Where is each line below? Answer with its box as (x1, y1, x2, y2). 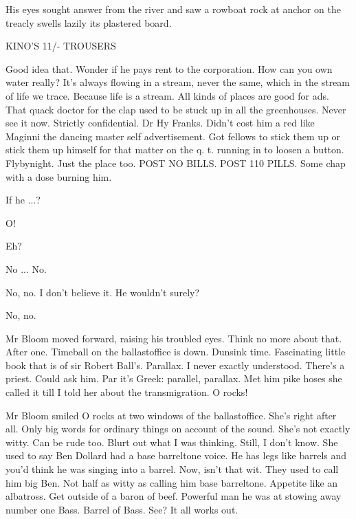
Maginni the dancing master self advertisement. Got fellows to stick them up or (5, 129, 341, 143)
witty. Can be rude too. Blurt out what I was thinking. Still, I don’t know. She (5, 434, 338, 449)
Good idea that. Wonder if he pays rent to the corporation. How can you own (5, 61, 333, 76)
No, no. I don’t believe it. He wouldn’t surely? (5, 285, 200, 299)
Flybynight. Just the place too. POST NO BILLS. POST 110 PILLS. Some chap (5, 155, 346, 170)
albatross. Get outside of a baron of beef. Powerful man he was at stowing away (5, 489, 342, 503)
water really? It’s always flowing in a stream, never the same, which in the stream (5, 75, 351, 89)
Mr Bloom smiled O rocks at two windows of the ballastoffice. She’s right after (5, 408, 337, 422)
